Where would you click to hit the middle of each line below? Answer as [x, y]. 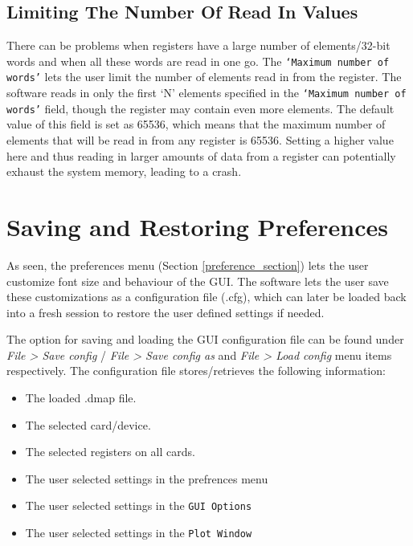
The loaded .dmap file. [81, 398]
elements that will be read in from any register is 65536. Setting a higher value [200, 140]
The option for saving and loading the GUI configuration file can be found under [205, 339]
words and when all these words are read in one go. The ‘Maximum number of [198, 61]
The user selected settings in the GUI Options [139, 505]
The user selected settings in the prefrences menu [147, 478]
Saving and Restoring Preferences [197, 226]
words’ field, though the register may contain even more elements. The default [200, 108]
